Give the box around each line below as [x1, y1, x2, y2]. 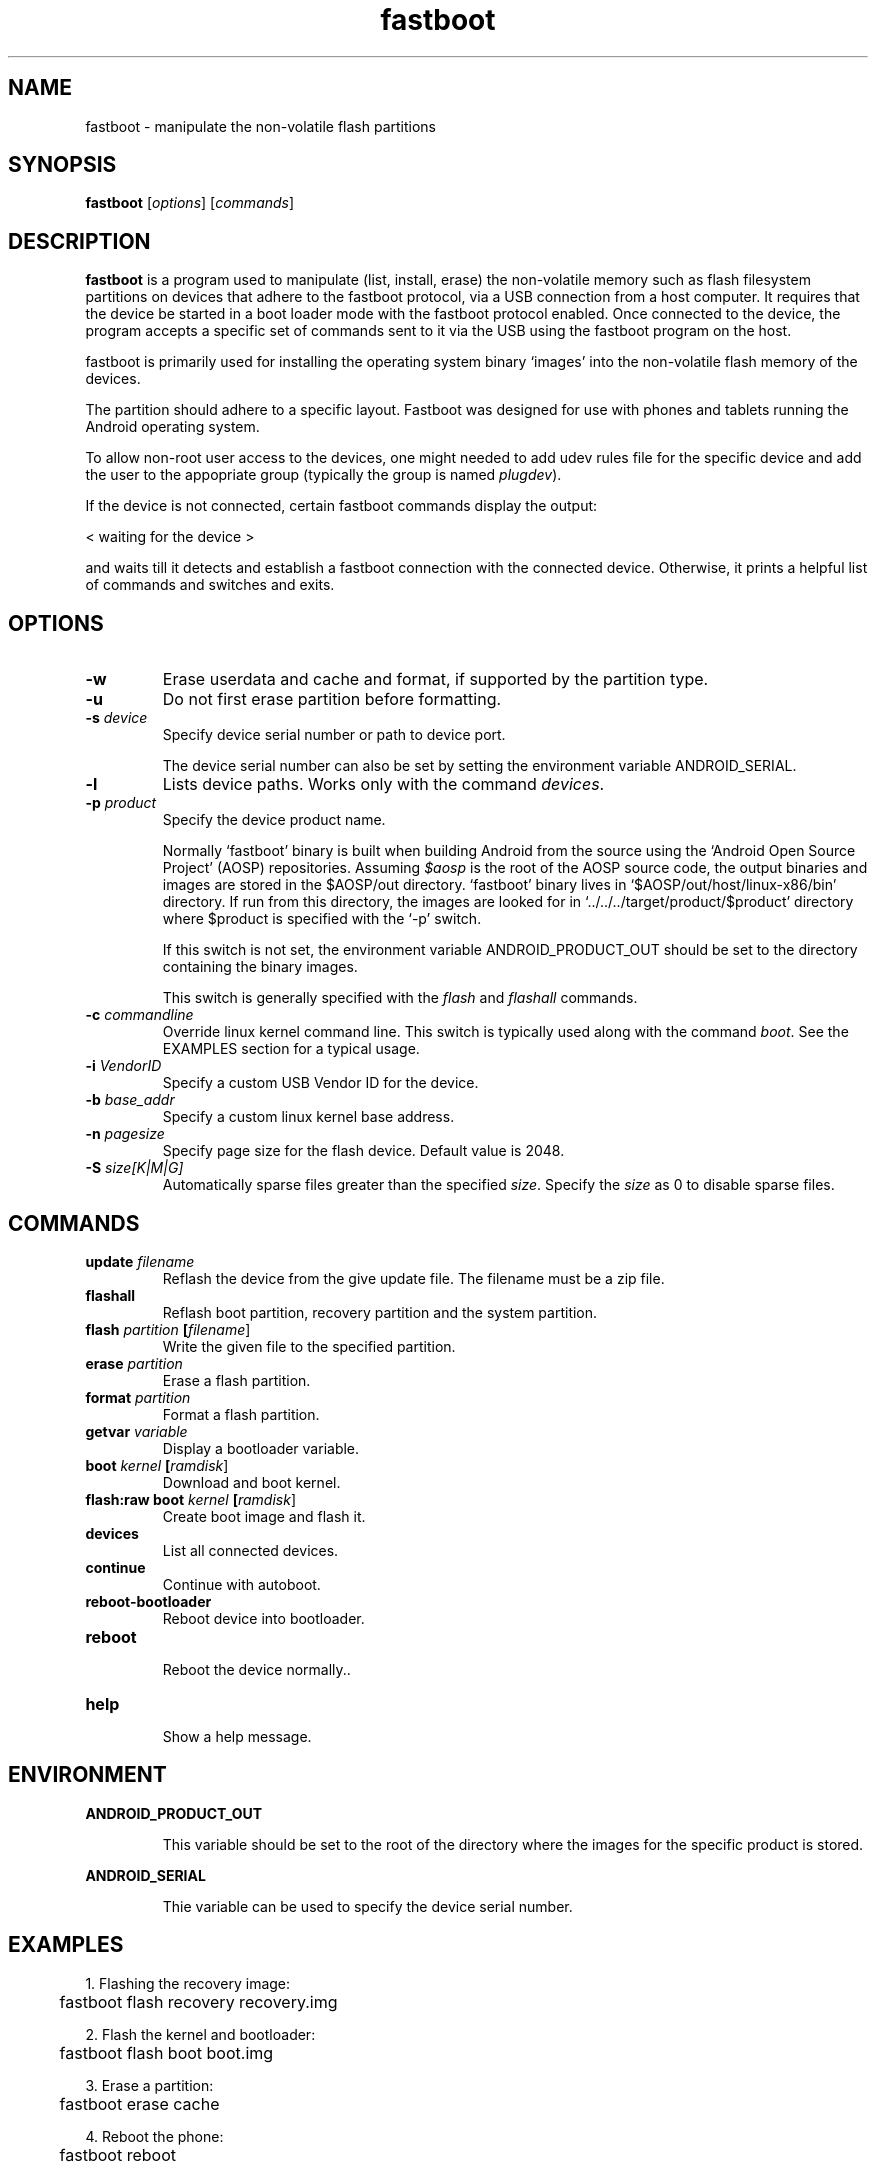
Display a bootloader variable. [162, 1439, 360, 1457]
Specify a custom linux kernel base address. [162, 1108, 455, 1126]
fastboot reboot [59, 2144, 176, 2165]
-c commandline [85, 1006, 194, 1024]
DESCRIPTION [8, 228, 151, 254]
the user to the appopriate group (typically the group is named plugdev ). [85, 466, 562, 484]
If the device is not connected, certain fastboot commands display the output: [85, 497, 598, 515]
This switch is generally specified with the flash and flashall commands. [162, 989, 638, 1007]
